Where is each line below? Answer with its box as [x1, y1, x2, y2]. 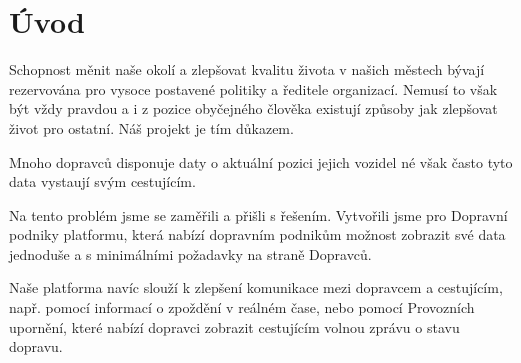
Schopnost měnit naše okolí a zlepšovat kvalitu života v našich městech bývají [9, 59, 485, 80]
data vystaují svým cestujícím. [9, 171, 196, 192]
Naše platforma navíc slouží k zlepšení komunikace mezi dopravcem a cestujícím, [9, 277, 503, 298]
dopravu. [9, 336, 63, 357]
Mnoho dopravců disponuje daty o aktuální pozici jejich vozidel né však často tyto [9, 151, 513, 172]
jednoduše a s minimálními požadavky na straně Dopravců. [9, 243, 372, 264]
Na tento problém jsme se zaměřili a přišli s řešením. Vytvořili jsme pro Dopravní [9, 204, 508, 225]
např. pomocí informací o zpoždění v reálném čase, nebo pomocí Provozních [9, 297, 475, 318]
